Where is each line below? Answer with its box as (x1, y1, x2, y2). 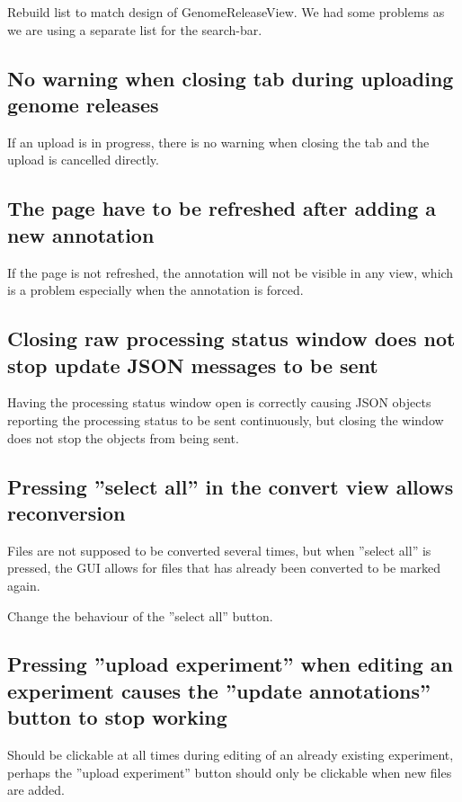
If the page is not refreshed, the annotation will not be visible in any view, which (7, 263, 454, 281)
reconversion (7, 498, 126, 526)
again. (7, 575, 40, 594)
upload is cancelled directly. (7, 150, 159, 169)
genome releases (7, 90, 159, 118)
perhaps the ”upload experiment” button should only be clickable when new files (7, 762, 452, 781)
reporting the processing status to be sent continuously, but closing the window (7, 410, 444, 429)
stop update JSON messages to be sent (7, 351, 378, 379)
